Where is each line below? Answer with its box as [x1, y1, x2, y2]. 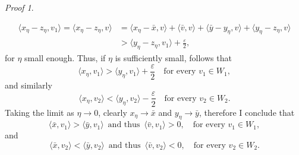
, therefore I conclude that [199, 106, 295, 118]
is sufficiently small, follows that [115, 52, 232, 64]
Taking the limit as [5, 106, 74, 118]
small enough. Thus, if [24, 52, 106, 64]
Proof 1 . [5, 1, 34, 13]
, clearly [98, 106, 127, 118]
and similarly [5, 78, 52, 91]
